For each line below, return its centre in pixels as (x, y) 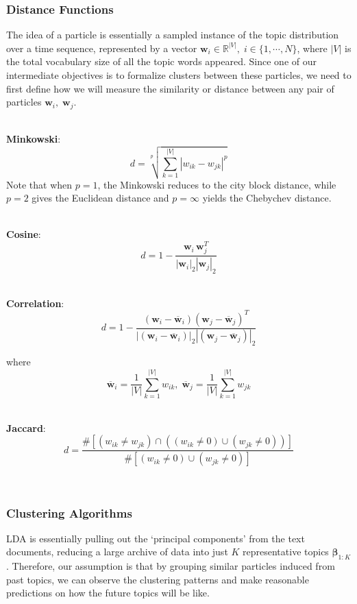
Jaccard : (26, 427)
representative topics (286, 552)
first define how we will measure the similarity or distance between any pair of (170, 88)
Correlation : (35, 303)
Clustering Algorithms (69, 512)
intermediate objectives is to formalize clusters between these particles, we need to (179, 75)
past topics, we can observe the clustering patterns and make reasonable (158, 579)
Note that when (39, 184)
